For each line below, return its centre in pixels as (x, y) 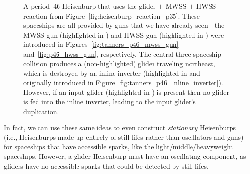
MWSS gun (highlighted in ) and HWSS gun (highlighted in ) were (124, 34)
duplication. (41, 111)
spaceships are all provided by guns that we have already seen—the (124, 25)
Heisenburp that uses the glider (109, 6)
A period (37, 6)
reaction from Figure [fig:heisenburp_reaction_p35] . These (112, 15)
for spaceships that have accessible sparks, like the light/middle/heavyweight (118, 146)
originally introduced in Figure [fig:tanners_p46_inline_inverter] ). (123, 82)
